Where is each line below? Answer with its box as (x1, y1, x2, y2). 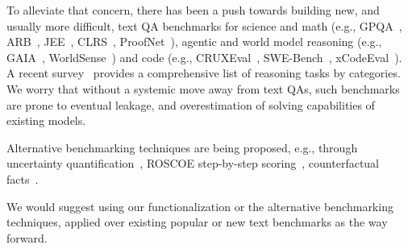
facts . (6, 170, 39, 187)
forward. (6, 229, 48, 246)
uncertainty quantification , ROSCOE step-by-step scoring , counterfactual (6, 155, 380, 172)
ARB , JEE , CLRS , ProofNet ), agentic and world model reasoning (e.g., (6, 33, 382, 50)
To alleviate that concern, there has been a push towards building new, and (6, 2, 380, 18)
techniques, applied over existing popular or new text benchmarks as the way (6, 214, 388, 230)
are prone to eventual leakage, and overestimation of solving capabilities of (6, 96, 375, 113)
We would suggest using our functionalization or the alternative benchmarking (6, 197, 393, 214)
